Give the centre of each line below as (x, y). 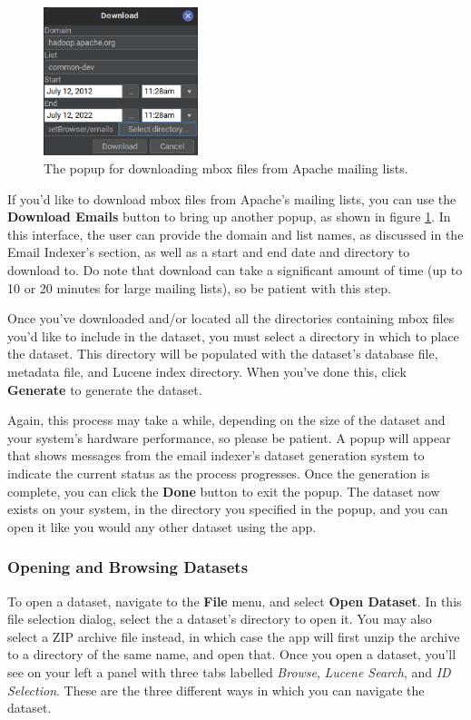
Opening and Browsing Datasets (128, 567)
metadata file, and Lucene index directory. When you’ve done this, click (207, 372)
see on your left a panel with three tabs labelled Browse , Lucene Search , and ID (229, 671)
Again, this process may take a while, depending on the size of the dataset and (226, 420)
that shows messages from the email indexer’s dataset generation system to (216, 455)
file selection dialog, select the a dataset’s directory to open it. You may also (220, 619)
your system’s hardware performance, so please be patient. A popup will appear (229, 437)
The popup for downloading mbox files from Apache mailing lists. (226, 168)
